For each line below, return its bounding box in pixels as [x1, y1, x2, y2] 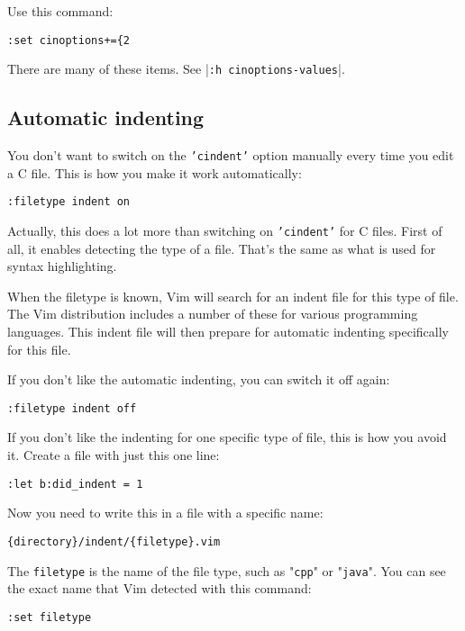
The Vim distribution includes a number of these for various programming [7, 304, 418, 323]
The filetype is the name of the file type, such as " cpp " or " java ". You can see [7, 561, 446, 580]
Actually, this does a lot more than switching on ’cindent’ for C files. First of [7, 221, 442, 240]
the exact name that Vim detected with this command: [7, 579, 312, 598]
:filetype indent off [7, 401, 137, 415]
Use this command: [7, 2, 114, 20]
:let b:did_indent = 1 [7, 477, 143, 491]
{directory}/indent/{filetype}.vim [7, 535, 221, 548]
